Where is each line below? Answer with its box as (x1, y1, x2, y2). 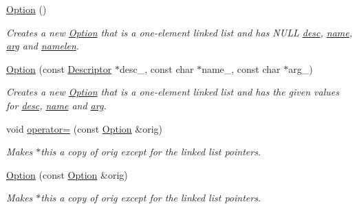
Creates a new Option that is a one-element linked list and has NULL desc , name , (6, 25, 353, 39)
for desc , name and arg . (6, 98, 107, 112)
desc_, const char (119, 61, 194, 76)
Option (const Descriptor (6, 61, 112, 76)
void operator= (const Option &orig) (6, 121, 162, 135)
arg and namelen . (6, 38, 80, 53)
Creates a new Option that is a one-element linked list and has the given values (6, 85, 339, 99)
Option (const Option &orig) (6, 167, 128, 181)
